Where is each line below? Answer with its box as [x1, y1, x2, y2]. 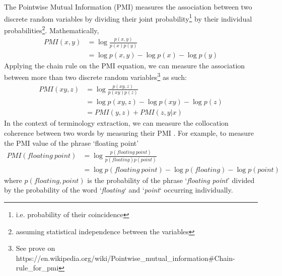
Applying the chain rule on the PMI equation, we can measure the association [4, 60, 245, 70]
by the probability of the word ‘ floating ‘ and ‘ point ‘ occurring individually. [4, 185, 233, 195]
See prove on [16, 243, 55, 253]
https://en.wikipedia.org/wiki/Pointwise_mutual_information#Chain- [16, 252, 235, 263]
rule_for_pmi [16, 262, 59, 273]
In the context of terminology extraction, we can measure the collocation [4, 118, 229, 128]
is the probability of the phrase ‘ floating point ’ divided [87, 174, 255, 185]
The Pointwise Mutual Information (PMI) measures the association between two [4, 2, 252, 12]
